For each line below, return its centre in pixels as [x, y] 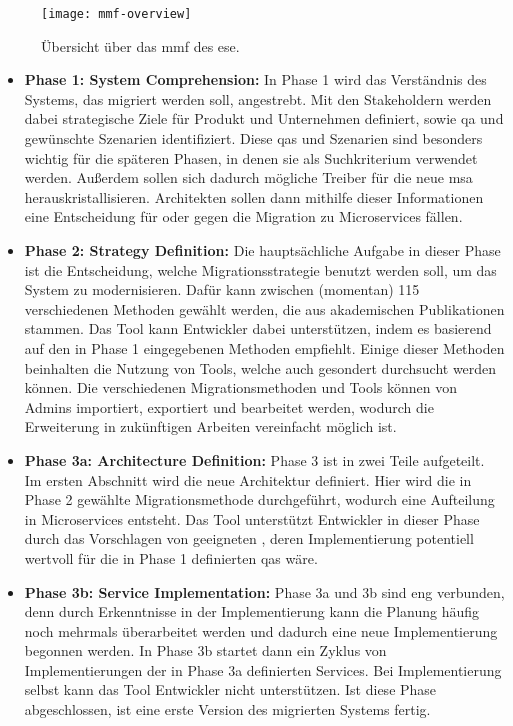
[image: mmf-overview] [116, 14]
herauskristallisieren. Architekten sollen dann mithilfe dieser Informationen [254, 196]
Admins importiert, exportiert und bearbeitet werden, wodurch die [229, 406]
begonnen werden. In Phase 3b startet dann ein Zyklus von [205, 650]
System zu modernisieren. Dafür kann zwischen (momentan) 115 [222, 289]
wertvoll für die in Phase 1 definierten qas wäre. [171, 557]
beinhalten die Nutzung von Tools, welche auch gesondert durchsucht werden [260, 367]
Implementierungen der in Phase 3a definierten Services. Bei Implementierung [263, 669]
